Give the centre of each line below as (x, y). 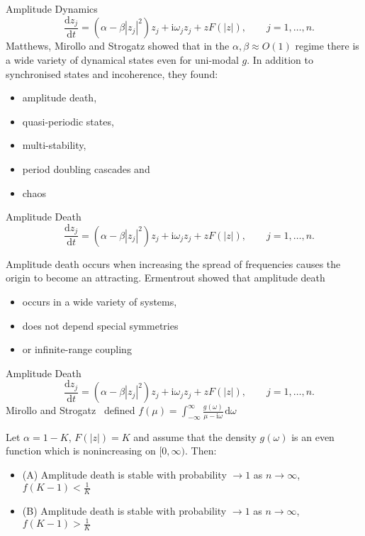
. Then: (201, 451)
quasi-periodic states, (68, 121)
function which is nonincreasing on (81, 451)
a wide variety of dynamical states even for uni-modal (122, 60)
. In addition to (280, 60)
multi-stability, (54, 145)
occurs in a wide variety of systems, (100, 301)
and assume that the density (195, 436)
